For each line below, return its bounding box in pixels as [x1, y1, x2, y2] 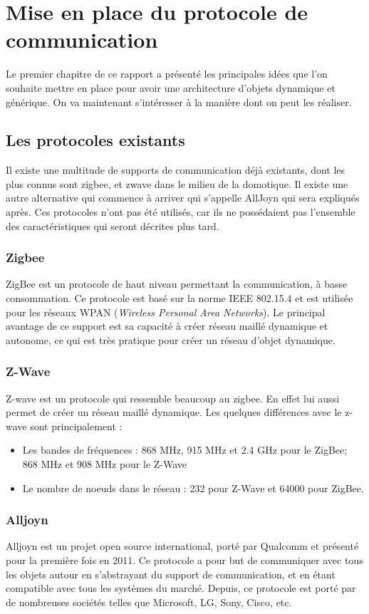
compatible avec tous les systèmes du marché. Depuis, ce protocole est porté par [6, 581, 356, 595]
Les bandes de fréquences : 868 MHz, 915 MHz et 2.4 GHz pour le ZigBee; [22, 442, 348, 457]
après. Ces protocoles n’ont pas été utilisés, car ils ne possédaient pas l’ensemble [6, 204, 355, 219]
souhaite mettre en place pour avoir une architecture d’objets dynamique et [6, 80, 336, 95]
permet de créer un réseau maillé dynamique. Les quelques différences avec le [6, 405, 342, 420]
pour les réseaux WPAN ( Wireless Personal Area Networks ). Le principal [6, 304, 326, 319]
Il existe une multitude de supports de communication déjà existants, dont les [6, 162, 345, 177]
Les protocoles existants [6, 129, 185, 151]
